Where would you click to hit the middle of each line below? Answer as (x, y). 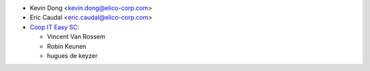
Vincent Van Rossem (76, 37)
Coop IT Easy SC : (54, 27)
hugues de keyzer (72, 55)
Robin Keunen (67, 46)
